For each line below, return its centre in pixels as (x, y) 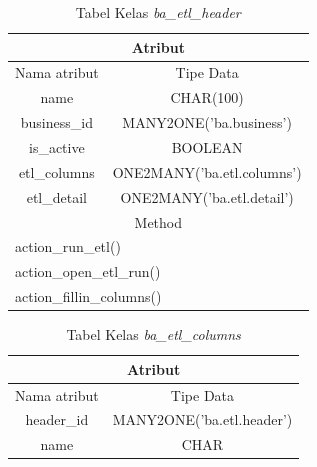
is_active (56, 146)
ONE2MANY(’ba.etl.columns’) (207, 171)
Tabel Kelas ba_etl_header (158, 12)
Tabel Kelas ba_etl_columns (153, 334)
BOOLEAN (207, 146)
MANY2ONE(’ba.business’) (207, 122)
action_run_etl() (68, 246)
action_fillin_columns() (88, 296)
